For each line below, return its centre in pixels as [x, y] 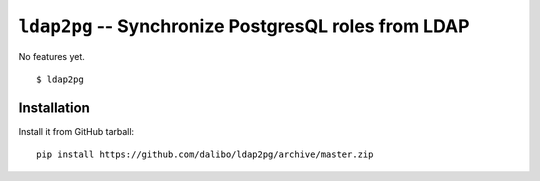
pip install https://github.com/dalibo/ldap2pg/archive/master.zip [205, 154]
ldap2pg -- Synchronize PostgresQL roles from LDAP [244, 26]
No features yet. [51, 56]
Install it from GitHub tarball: [76, 131]
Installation [54, 107]
